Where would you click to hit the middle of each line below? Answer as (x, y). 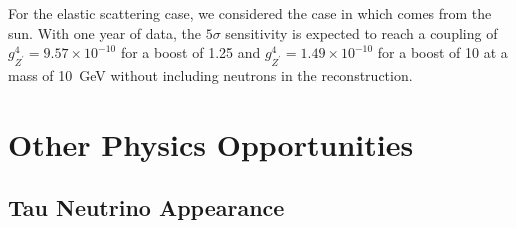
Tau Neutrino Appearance (146, 207)
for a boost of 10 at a (442, 52)
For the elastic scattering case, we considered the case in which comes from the (250, 13)
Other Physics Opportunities (211, 143)
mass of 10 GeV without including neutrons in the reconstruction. (210, 74)
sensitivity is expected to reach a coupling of (361, 32)
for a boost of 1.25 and (190, 52)
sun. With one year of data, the (105, 32)
